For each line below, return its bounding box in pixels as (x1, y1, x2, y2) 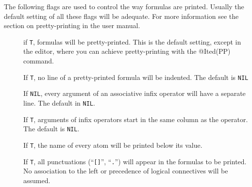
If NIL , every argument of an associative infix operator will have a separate (23, 88, 246, 98)
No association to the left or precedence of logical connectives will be (23, 166, 228, 176)
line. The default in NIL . (23, 97, 95, 108)
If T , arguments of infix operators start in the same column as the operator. (23, 114, 248, 124)
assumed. (23, 175, 50, 185)
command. (23, 56, 54, 66)
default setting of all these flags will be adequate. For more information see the (4, 11, 239, 21)
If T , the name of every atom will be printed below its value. (23, 140, 202, 150)
